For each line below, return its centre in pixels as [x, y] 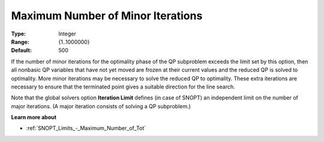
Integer [67, 34]
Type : [19, 34]
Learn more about [34, 117]
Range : [20, 42]
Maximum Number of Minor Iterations [107, 16]
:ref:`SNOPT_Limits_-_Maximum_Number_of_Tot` [86, 128]
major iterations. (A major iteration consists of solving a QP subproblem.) [101, 106]
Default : [22, 51]
